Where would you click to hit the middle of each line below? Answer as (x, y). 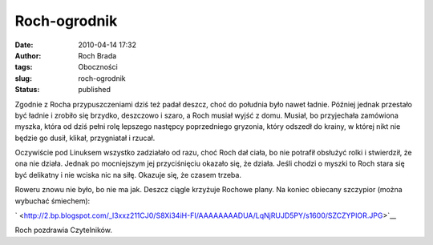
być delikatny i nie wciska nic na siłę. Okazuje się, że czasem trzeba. (128, 175)
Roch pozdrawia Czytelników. (63, 230)
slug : (23, 78)
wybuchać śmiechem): (53, 201)
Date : (24, 45)
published (95, 90)
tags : (24, 67)
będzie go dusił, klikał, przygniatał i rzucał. (85, 138)
